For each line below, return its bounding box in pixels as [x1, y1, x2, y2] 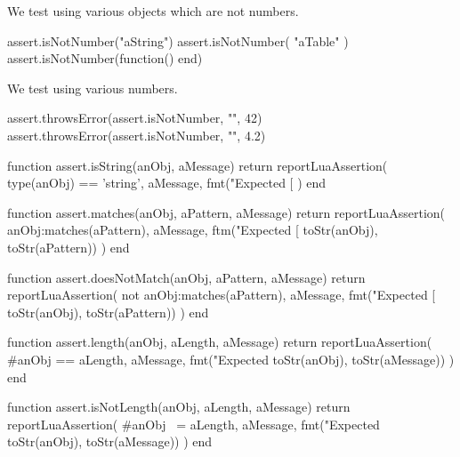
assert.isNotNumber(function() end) [7, 49, 203, 68]
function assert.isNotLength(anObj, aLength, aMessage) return [7, 397, 351, 416]
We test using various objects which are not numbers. [7, 2, 299, 20]
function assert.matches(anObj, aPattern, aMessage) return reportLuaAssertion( [7, 203, 446, 221]
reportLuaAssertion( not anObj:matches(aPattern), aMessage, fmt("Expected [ [7, 285, 436, 304]
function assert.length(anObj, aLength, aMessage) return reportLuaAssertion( [7, 333, 432, 351]
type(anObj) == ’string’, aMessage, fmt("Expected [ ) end [7, 173, 327, 192]
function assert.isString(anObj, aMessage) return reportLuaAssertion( [7, 156, 388, 174]
